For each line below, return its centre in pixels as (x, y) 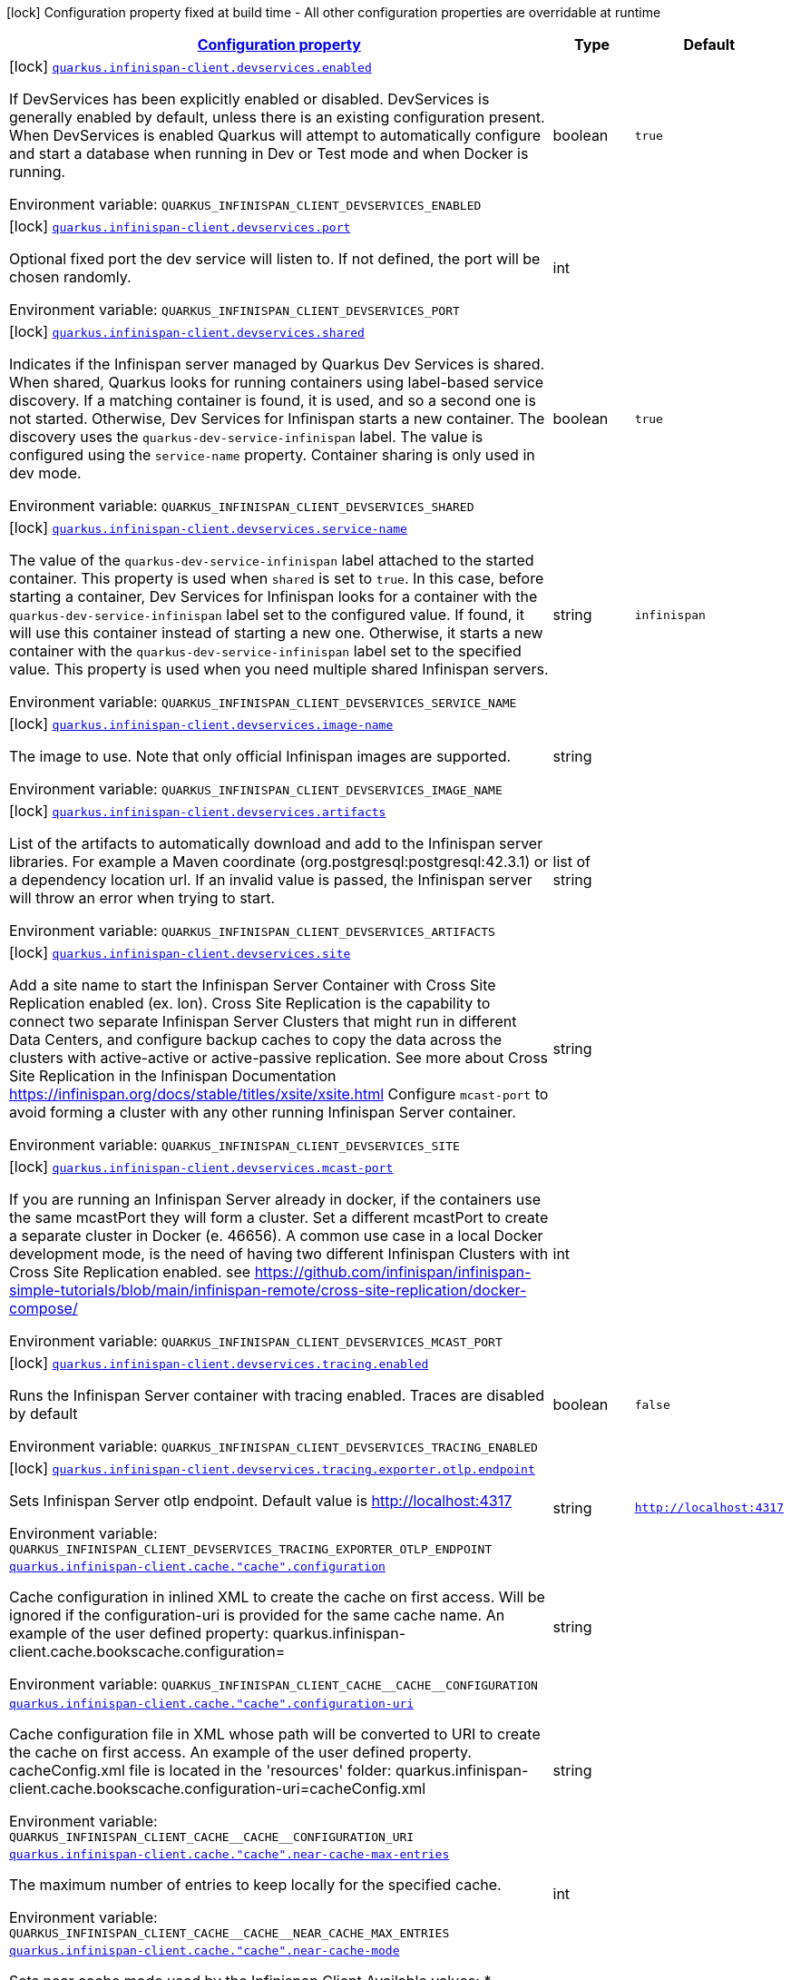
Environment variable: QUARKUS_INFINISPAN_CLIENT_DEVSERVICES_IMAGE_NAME (256, 789)
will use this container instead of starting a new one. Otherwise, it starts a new (276, 633)
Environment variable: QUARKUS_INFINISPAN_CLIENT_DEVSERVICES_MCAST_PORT (256, 1341)
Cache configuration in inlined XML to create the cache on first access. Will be (277, 1597)
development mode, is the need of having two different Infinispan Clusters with (279, 1254)
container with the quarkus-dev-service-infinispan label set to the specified (265, 651)
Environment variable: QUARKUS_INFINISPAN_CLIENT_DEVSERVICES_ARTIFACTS (252, 931)
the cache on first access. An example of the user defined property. (240, 1752)
